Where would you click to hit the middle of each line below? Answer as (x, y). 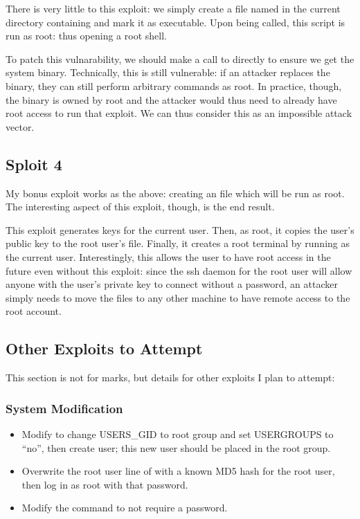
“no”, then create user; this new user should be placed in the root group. (176, 447)
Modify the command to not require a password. (125, 508)
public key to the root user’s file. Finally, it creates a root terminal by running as (178, 243)
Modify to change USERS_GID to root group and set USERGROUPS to (178, 434)
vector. (20, 126)
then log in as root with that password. (105, 484)
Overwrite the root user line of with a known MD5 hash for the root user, (178, 471)
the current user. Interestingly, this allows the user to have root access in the (168, 256)
